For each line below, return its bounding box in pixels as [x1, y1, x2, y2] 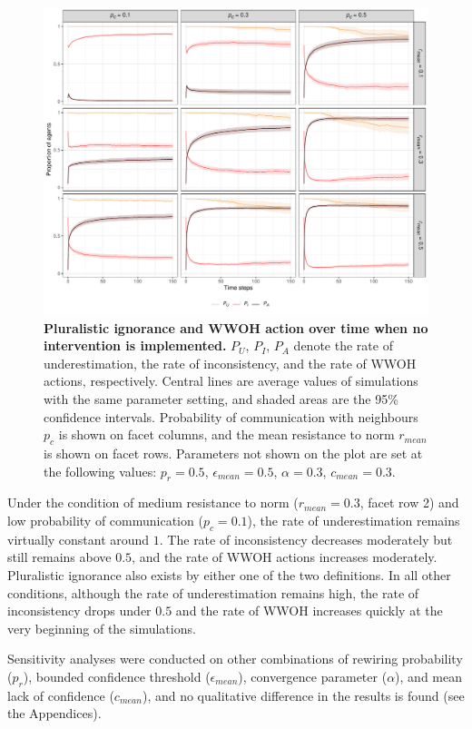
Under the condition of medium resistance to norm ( [7, 493, 299, 512]
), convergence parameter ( [238, 667, 388, 685]
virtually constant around [7, 529, 150, 548]
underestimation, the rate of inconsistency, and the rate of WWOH [44, 353, 417, 372]
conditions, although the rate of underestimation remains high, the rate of [7, 583, 419, 602]
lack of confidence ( [7, 685, 114, 704]
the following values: [44, 461, 157, 480]
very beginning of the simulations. [7, 618, 196, 637]
